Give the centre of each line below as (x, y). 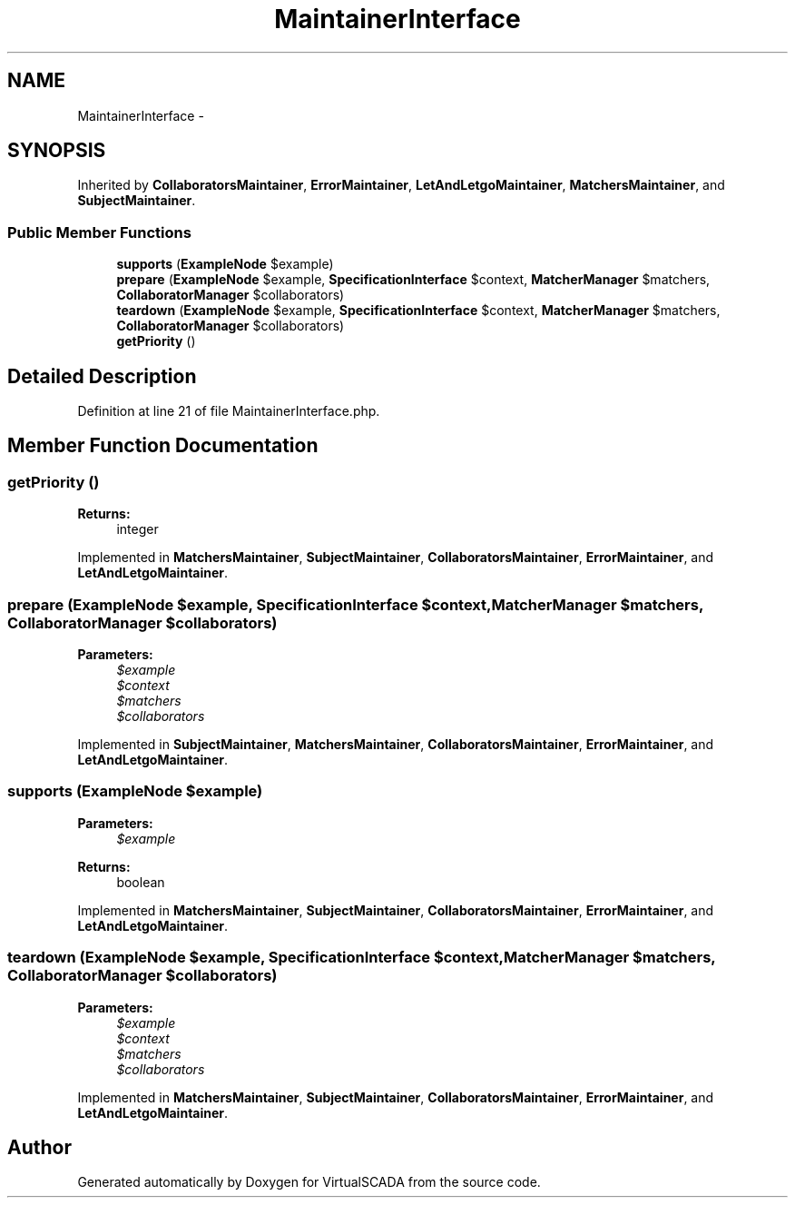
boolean (141, 882)
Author (39, 1147)
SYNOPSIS (57, 151)
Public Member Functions (99, 232)
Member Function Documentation (163, 446)
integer (137, 529)
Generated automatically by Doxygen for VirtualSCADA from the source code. (309, 1182)
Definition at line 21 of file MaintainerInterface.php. (229, 411)
